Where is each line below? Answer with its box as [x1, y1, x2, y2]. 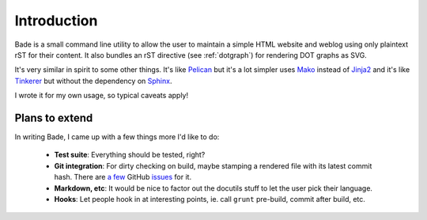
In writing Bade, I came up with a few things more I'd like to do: [14, 132, 220, 142]
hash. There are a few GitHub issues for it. [54, 173, 192, 182]
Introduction [14, 12, 98, 29]
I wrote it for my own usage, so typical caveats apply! [14, 91, 189, 101]
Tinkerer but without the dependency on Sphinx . [14, 76, 172, 85]
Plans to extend [14, 111, 93, 124]
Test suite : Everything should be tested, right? [54, 150, 206, 160]
